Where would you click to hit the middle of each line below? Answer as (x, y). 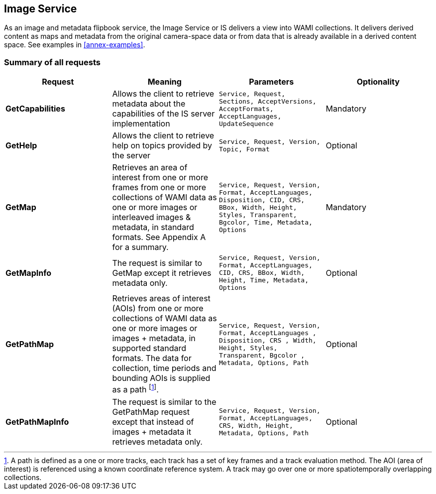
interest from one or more (160, 178)
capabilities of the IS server (163, 114)
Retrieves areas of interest (161, 299)
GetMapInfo (29, 273)
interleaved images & (152, 217)
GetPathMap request (151, 412)
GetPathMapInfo (37, 422)
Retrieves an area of (150, 168)
